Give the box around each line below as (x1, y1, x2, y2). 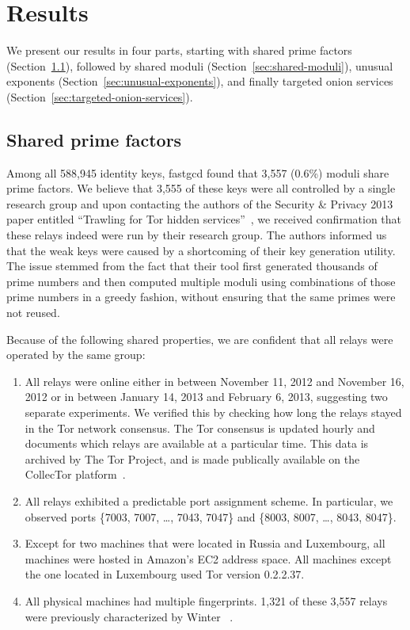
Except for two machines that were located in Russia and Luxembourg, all (25, 535, 385, 552)
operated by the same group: (6, 346, 146, 363)
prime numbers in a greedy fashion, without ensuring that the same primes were (6, 288, 396, 305)
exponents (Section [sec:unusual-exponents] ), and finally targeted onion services (6, 73, 393, 90)
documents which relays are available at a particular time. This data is (25, 435, 369, 452)
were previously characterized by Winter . (25, 608, 233, 624)
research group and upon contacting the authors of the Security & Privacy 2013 (6, 195, 393, 212)
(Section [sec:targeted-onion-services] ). (6, 88, 193, 105)
